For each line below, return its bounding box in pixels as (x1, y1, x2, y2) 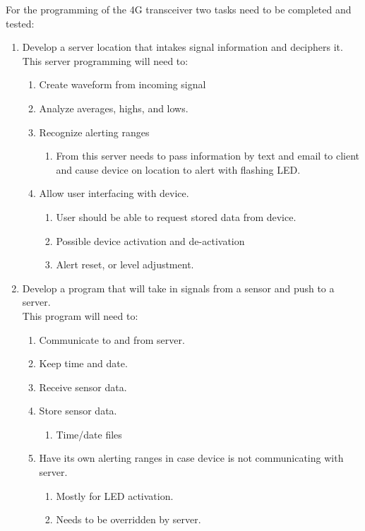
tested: (6, 16, 35, 30)
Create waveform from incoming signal (39, 77, 206, 92)
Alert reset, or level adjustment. (56, 257, 194, 272)
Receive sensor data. (39, 379, 127, 394)
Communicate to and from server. (39, 332, 185, 347)
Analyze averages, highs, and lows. (39, 100, 189, 115)
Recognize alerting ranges (39, 124, 150, 139)
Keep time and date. (39, 356, 128, 371)
